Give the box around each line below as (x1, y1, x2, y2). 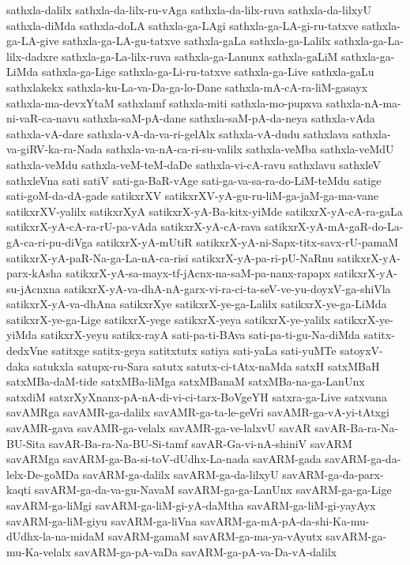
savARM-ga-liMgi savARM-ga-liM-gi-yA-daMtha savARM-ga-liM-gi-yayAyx (6, 497, 376, 513)
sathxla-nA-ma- (325, 94, 401, 111)
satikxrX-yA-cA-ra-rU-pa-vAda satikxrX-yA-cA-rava (6, 218, 261, 235)
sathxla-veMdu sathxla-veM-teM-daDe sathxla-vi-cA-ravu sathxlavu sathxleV (6, 156, 381, 172)
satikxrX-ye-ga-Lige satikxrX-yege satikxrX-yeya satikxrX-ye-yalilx (6, 311, 331, 327)
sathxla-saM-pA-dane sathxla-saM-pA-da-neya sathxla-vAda (83, 110, 375, 126)
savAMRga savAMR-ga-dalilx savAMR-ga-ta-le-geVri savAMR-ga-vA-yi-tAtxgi (6, 404, 389, 420)
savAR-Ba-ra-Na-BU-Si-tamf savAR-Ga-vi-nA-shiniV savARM (48, 435, 352, 451)
